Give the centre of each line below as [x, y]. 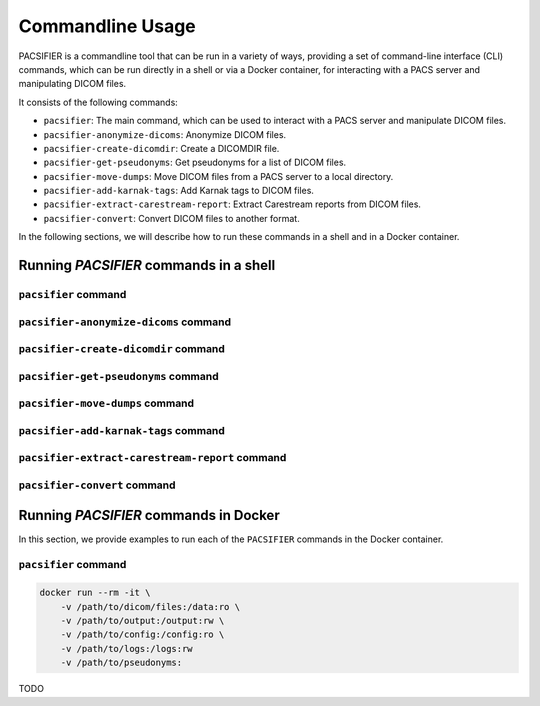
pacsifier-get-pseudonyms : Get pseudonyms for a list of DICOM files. [195, 162]
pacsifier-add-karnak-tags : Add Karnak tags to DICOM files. [179, 191]
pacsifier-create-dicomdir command [121, 349]
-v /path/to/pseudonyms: [121, 663]
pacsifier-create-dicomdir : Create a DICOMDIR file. [161, 148]
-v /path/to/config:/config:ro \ [142, 634]
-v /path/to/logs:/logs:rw [127, 648]
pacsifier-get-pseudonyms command [118, 376]
